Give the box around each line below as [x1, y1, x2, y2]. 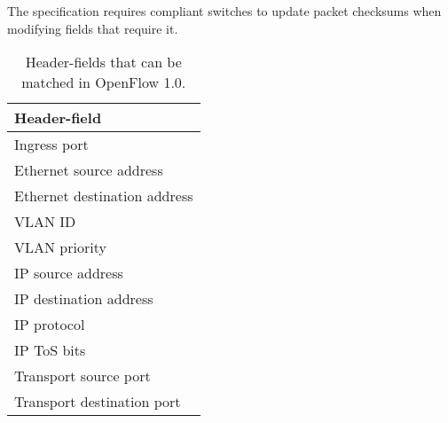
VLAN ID [14, 211, 76, 232]
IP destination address [14, 288, 153, 309]
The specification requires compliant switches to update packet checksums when [7, 2, 442, 20]
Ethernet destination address [14, 185, 193, 207]
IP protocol [14, 314, 85, 335]
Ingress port [14, 134, 89, 155]
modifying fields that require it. [7, 19, 178, 37]
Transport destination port [14, 391, 181, 412]
